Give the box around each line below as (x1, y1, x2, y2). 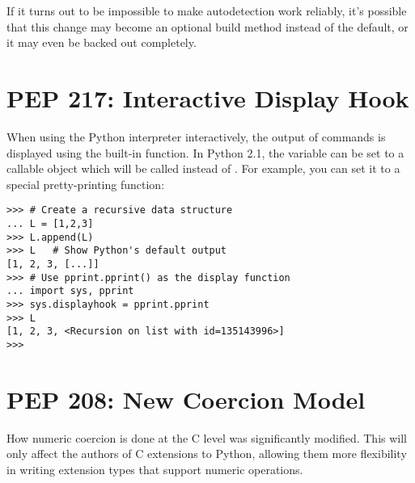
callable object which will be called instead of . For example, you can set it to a (6, 160, 400, 177)
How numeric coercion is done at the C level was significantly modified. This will (6, 429, 408, 446)
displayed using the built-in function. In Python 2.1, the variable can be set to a (6, 144, 404, 161)
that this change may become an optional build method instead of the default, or (6, 18, 409, 35)
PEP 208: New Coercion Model (6, 382, 366, 415)
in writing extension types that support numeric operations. (6, 460, 303, 477)
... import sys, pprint (6, 285, 134, 297)
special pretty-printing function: (6, 175, 165, 192)
